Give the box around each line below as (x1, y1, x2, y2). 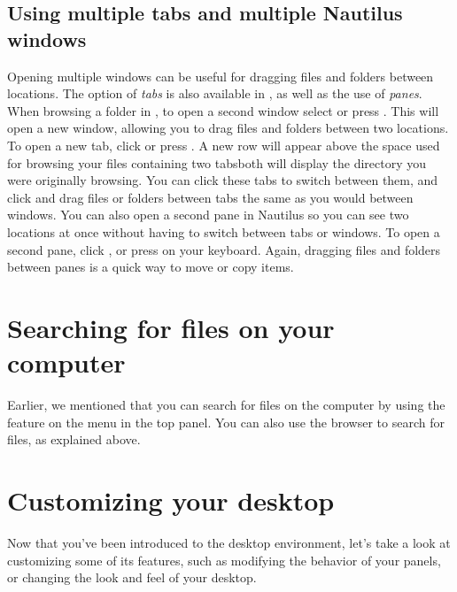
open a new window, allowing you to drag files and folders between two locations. (7, 119, 449, 137)
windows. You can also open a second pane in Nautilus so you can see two (7, 205, 409, 224)
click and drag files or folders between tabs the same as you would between (7, 188, 414, 206)
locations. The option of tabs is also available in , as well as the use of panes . (7, 84, 422, 103)
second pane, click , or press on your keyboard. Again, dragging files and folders (7, 240, 441, 258)
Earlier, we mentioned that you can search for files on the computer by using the (7, 396, 445, 414)
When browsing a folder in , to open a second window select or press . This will (7, 101, 439, 119)
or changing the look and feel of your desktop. (7, 568, 257, 587)
